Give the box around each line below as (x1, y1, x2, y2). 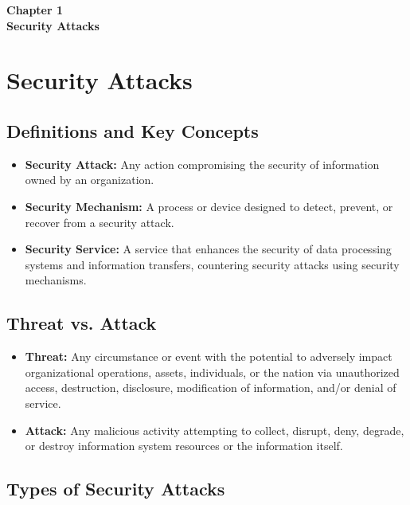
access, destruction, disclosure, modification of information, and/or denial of (25, 379, 396, 396)
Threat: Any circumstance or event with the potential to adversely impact (25, 348, 392, 365)
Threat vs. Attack (6, 311, 157, 335)
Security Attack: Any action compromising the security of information (25, 155, 380, 172)
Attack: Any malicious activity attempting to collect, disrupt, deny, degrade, (25, 421, 404, 438)
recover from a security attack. (25, 213, 174, 230)
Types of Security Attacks (6, 476, 225, 501)
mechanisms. (25, 272, 87, 288)
